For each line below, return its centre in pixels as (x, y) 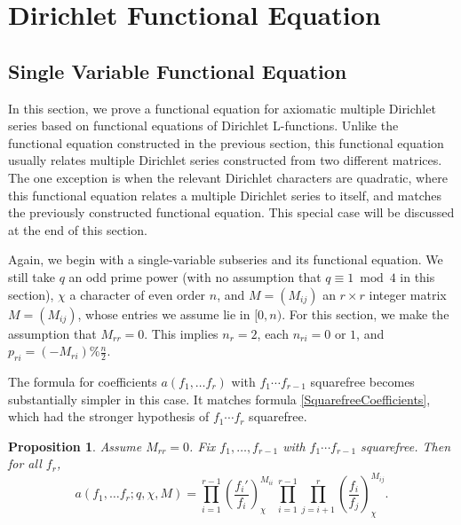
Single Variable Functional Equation (178, 71)
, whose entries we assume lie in (164, 313)
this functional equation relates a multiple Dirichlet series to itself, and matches (225, 195)
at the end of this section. (78, 229)
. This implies (181, 333)
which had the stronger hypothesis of (109, 416)
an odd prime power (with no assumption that (195, 276)
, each (273, 333)
